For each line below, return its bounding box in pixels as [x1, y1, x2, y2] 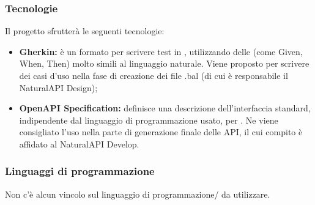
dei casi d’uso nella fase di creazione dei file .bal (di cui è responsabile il [19, 69, 288, 81]
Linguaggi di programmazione [5, 163, 155, 179]
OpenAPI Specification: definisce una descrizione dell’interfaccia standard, [19, 102, 311, 114]
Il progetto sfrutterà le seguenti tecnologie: [5, 24, 165, 37]
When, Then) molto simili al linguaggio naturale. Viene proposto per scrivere [19, 57, 309, 70]
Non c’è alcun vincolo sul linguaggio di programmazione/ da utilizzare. [5, 187, 270, 200]
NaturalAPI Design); [19, 81, 98, 94]
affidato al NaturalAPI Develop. [19, 137, 139, 150]
